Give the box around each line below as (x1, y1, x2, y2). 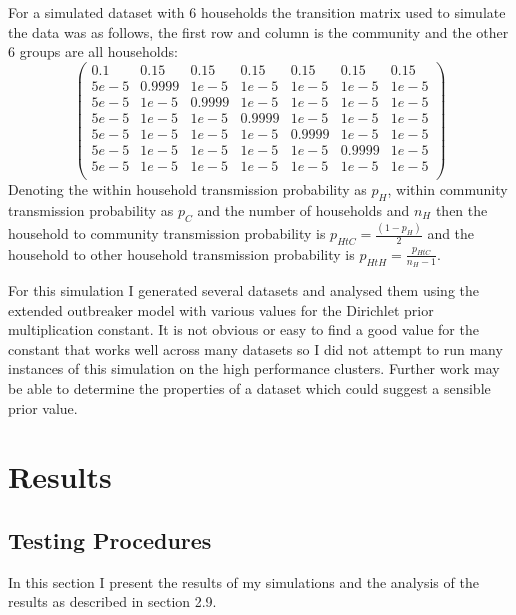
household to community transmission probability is (8, 223, 326, 243)
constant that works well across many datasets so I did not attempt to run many (8, 338, 503, 359)
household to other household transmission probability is (8, 243, 355, 264)
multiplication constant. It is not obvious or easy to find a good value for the (8, 319, 479, 340)
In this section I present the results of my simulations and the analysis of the (8, 571, 479, 592)
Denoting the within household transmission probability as (8, 179, 367, 200)
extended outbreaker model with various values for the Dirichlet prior (8, 299, 434, 320)
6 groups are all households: (8, 41, 178, 62)
